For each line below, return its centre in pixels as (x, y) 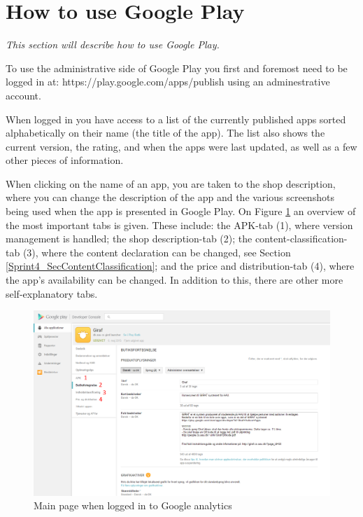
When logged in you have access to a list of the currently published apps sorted (176, 119)
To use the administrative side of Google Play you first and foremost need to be (177, 68)
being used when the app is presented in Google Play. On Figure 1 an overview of (181, 211)
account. (23, 95)
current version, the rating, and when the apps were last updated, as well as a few (181, 146)
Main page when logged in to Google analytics (133, 505)
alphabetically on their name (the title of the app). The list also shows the (165, 133)
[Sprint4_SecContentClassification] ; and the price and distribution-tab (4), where (180, 266)
